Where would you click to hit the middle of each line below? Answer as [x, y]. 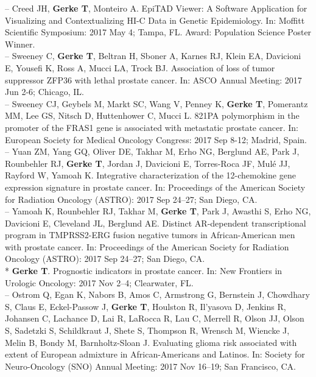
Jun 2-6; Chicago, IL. [44, 92]
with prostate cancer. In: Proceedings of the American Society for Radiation [147, 246]
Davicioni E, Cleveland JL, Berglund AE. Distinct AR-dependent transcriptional [156, 223]
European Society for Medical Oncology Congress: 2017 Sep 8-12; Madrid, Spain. [156, 139]
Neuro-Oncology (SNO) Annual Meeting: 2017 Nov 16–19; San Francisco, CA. [150, 366]
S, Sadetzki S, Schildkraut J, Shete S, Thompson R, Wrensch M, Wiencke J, [147, 330]
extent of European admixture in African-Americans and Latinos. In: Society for [155, 354]
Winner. [20, 44]
